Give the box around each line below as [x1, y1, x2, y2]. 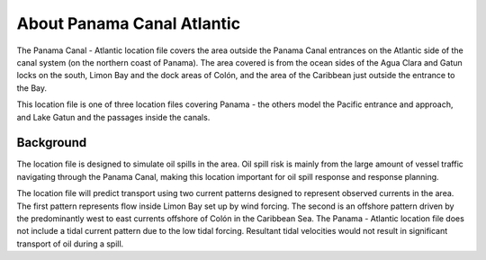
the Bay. [16, 82, 48, 94]
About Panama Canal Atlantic [16, 13, 241, 33]
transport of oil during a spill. [16, 238, 124, 249]
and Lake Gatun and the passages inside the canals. [16, 112, 211, 122]
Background [16, 135, 87, 150]
